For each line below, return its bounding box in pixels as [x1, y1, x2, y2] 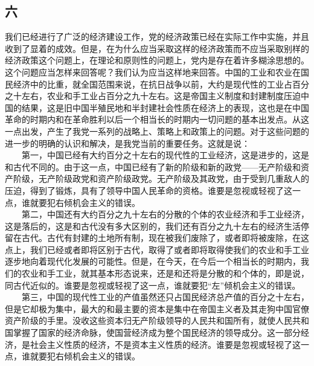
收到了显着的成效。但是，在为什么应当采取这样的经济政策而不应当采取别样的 [5, 42, 309, 54]
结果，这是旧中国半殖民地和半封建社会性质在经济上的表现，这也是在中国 [21, 101, 309, 114]
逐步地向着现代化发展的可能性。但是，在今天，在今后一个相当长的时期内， [5, 255, 301, 268]
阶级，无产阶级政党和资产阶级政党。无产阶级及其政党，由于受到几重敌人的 [13, 172, 309, 185]
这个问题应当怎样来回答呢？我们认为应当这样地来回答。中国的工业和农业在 [5, 65, 301, 78]
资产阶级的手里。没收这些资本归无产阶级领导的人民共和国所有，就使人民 [5, 314, 292, 327]
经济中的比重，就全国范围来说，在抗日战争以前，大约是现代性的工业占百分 [13, 77, 309, 90]
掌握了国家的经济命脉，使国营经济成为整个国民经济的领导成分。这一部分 [13, 326, 301, 339]
